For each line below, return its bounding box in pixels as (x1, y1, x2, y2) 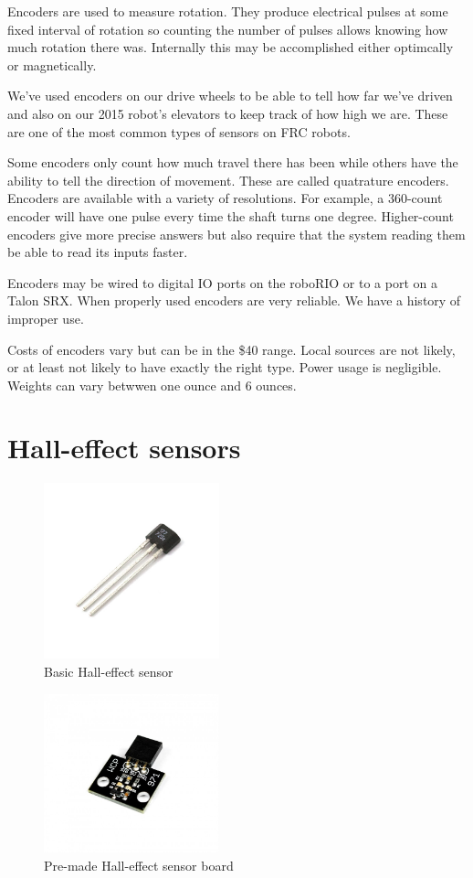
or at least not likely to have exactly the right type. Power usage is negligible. (7, 358, 442, 377)
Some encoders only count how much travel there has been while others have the (7, 153, 458, 172)
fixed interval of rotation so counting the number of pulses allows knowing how (7, 19, 448, 38)
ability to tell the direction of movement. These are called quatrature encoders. (7, 170, 449, 189)
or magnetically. (7, 55, 97, 74)
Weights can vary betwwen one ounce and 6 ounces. (7, 375, 297, 394)
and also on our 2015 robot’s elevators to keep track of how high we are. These (7, 103, 448, 123)
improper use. (7, 308, 84, 327)
